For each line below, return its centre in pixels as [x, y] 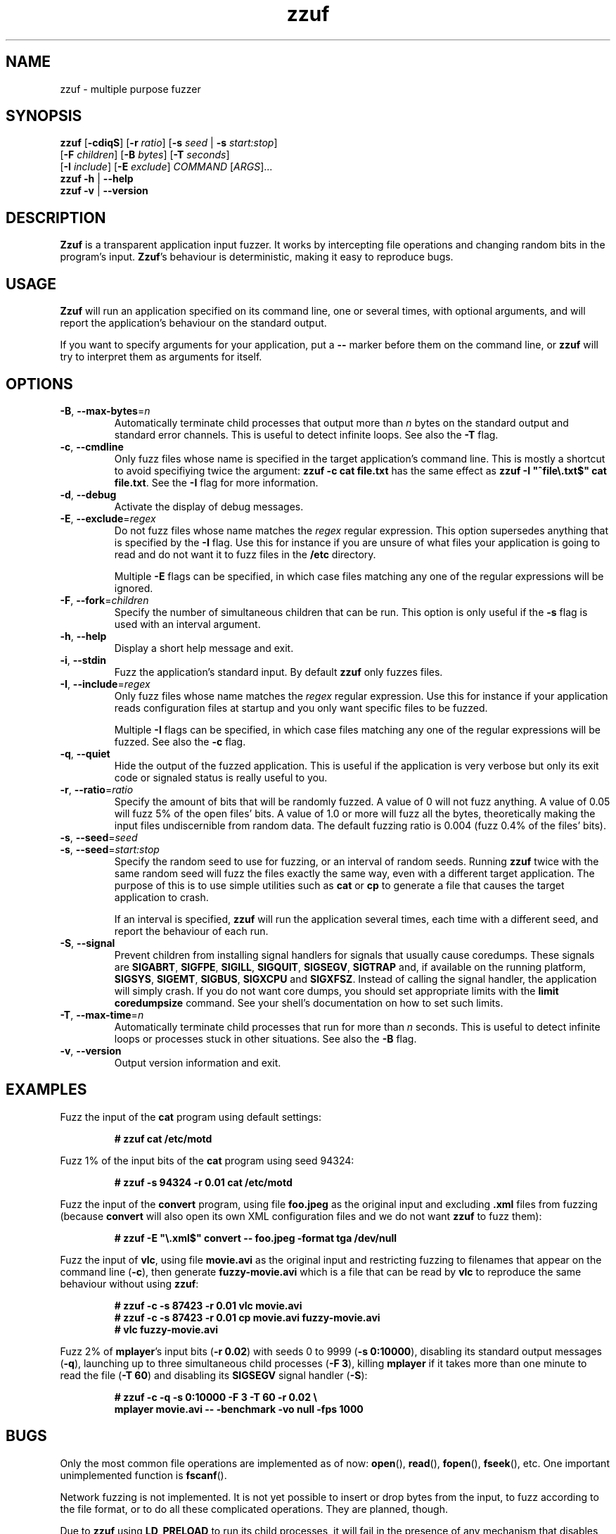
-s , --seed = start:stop [110, 849]
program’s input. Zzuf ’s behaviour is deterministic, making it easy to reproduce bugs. [257, 257]
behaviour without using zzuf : [129, 1283]
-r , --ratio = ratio [97, 789]
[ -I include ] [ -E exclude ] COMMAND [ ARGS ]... [166, 167]
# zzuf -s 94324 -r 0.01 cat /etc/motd [203, 1182]
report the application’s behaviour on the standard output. [193, 323]
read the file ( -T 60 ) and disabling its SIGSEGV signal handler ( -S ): [214, 1375]
